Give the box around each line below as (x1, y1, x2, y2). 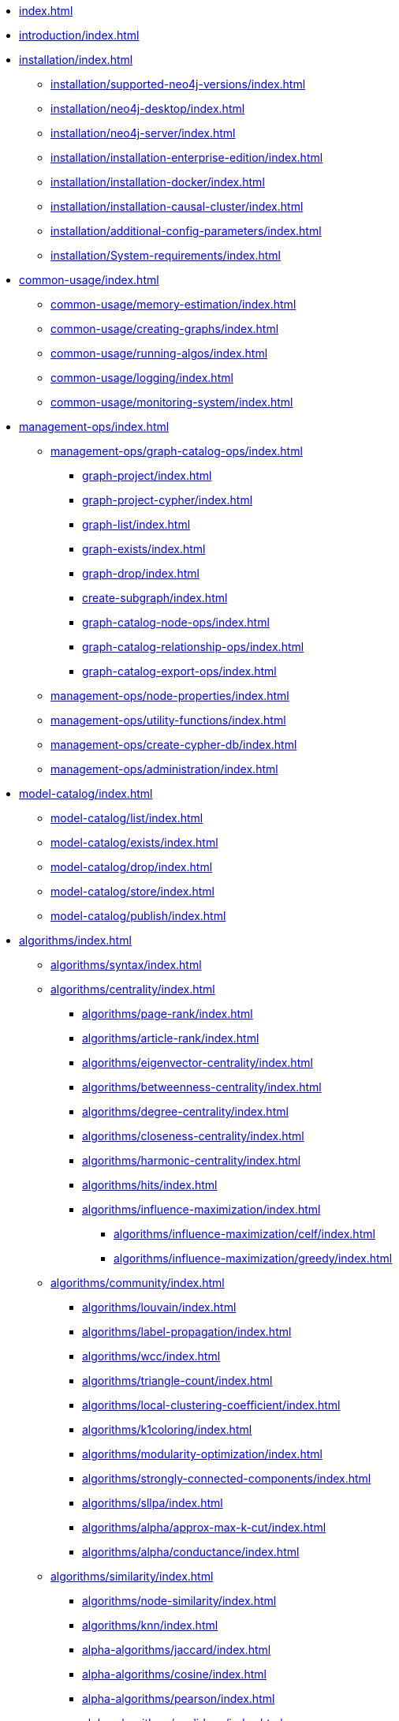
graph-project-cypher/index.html (82, 493, 253, 507)
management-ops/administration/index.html (50, 762, 278, 776)
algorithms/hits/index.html (82, 1178, 218, 1192)
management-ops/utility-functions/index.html (50, 713, 286, 727)
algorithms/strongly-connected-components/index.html (82, 1472, 371, 1485)
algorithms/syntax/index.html (50, 958, 202, 971)
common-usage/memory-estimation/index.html (50, 297, 296, 311)
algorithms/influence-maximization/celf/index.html (114, 1227, 375, 1240)
